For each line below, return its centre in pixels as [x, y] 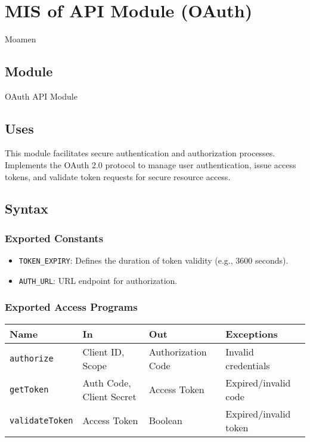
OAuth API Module [41, 96]
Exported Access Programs [71, 307]
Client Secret [109, 396]
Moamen [21, 38]
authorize [32, 358]
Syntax [27, 208]
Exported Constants [54, 238]
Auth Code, [107, 382]
